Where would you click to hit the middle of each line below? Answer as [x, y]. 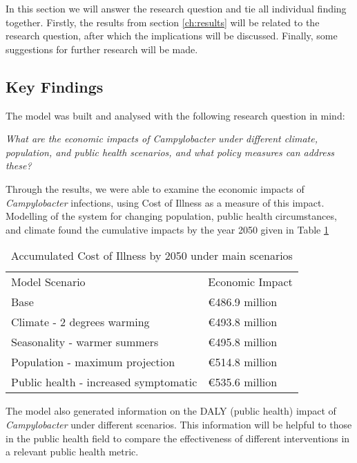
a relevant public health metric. [72, 452]
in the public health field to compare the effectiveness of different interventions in [178, 438]
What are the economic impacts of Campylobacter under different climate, [162, 139]
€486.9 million [243, 302]
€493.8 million [243, 322]
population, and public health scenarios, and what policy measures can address [170, 152]
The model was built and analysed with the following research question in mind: [175, 115]
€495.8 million [243, 342]
